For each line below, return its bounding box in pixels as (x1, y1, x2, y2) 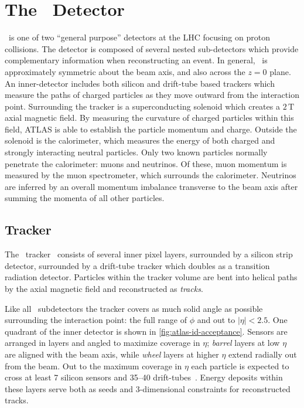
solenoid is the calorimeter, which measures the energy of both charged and (5, 134, 275, 147)
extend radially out (228, 348, 297, 360)
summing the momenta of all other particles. (5, 192, 165, 204)
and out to (197, 314, 235, 326)
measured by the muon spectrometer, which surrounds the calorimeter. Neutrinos (5, 169, 296, 181)
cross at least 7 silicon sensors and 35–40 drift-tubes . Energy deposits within (5, 371, 283, 383)
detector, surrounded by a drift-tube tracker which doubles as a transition (5, 259, 270, 271)
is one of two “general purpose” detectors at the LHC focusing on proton (8, 31, 270, 43)
